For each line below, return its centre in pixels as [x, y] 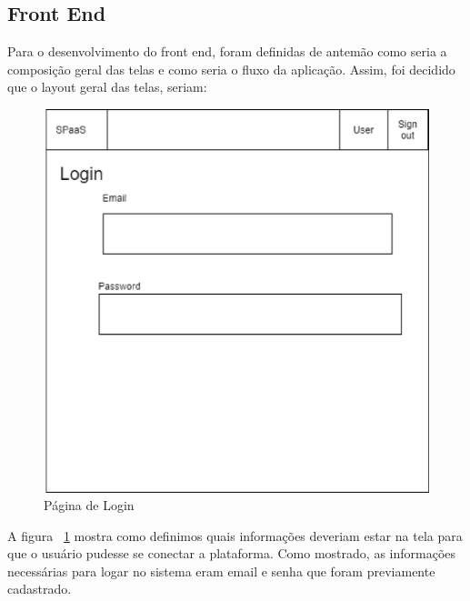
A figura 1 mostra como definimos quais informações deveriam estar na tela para [235, 535]
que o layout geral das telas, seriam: [107, 87]
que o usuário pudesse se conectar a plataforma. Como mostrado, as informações [232, 553]
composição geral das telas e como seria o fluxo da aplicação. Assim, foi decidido [231, 69]
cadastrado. [40, 589]
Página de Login [89, 505]
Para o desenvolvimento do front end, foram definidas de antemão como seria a [227, 51]
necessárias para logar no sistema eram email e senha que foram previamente [221, 571]
